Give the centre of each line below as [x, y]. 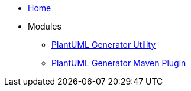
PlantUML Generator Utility [104, 45]
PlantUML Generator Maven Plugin [119, 63]
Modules [45, 26]
